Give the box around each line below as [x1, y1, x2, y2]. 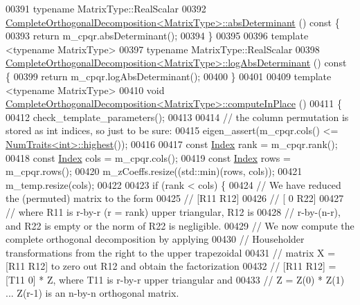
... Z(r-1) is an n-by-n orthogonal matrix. [6, 286, 179, 300]
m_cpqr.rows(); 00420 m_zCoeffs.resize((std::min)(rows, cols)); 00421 [6, 164, 303, 178]
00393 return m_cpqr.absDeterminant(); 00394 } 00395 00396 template [6, 28, 309, 43]
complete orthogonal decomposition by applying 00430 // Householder [6, 232, 305, 246]
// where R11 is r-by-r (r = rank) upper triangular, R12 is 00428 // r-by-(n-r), [6, 204, 341, 219]
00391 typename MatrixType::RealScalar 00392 [6, 1, 206, 15]
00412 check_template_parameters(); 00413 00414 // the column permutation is [6, 109, 349, 124]
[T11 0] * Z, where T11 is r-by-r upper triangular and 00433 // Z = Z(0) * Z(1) [6, 272, 345, 286]
